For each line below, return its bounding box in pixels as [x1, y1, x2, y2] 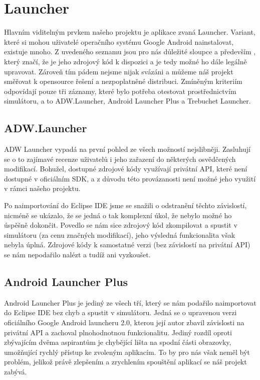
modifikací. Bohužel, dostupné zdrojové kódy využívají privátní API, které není [4, 163, 247, 174]
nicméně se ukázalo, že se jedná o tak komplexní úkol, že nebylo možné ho [4, 210, 232, 220]
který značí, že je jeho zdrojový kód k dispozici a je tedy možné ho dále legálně [4, 56, 247, 66]
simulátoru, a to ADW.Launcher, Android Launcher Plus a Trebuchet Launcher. [4, 96, 251, 106]
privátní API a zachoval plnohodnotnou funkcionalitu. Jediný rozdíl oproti [4, 327, 232, 337]
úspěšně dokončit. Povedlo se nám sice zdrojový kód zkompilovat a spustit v [4, 220, 237, 230]
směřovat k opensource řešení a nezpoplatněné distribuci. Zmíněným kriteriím [4, 76, 242, 86]
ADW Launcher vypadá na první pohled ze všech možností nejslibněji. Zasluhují [4, 144, 250, 154]
